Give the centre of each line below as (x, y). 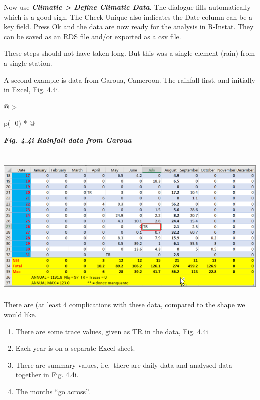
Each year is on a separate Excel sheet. (75, 348)
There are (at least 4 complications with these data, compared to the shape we (125, 305)
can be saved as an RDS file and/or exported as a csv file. (93, 36)
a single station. (28, 62)
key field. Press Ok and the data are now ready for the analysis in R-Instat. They (129, 26)
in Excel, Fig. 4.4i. (32, 89)
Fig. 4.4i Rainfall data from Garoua (68, 140)
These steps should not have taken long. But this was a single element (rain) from (130, 53)
